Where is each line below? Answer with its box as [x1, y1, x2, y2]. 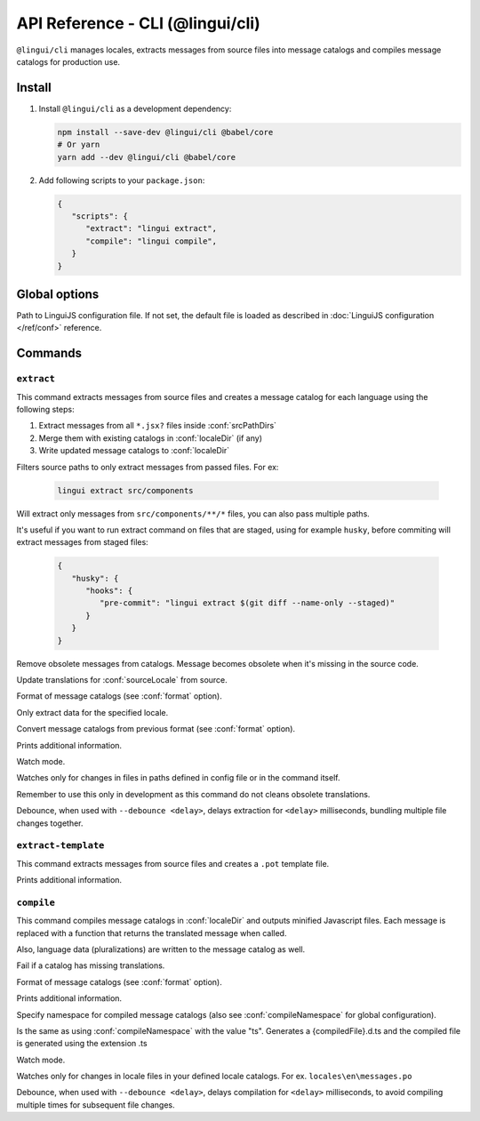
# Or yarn [57, 140, 100, 150]
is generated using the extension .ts [16, 1038, 148, 1049]
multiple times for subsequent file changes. [16, 1099, 175, 1110]
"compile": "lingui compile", [85, 236, 218, 246]
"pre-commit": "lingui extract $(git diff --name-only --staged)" [99, 598, 396, 608]
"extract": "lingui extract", [85, 223, 218, 234]
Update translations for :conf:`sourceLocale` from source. [16, 674, 228, 685]
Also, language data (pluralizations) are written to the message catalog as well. [16, 943, 306, 955]
